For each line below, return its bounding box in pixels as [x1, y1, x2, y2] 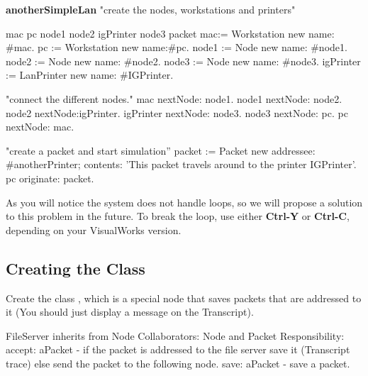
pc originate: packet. [6, 170, 94, 185]
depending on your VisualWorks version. [6, 222, 182, 237]
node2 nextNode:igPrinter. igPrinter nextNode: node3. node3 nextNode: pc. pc [6, 105, 348, 120]
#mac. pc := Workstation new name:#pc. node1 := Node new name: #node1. [6, 40, 347, 55]
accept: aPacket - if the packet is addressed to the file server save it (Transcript [6, 342, 350, 357]
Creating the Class [6, 257, 145, 279]
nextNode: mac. [6, 119, 74, 134]
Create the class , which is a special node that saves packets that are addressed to [6, 290, 362, 305]
